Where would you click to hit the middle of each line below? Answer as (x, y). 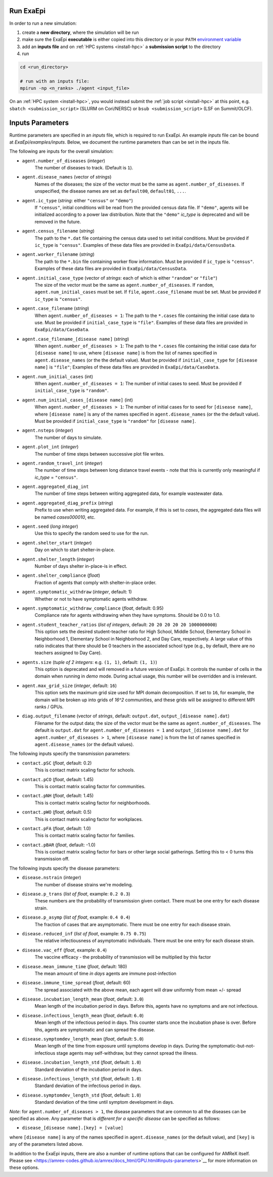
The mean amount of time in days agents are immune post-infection (105, 973)
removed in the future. (58, 221)
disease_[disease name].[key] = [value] (73, 1128)
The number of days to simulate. (69, 437)
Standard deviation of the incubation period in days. (89, 1069)
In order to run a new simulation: (43, 23)
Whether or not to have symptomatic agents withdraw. (91, 599)
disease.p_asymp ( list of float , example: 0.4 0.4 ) (76, 917)
